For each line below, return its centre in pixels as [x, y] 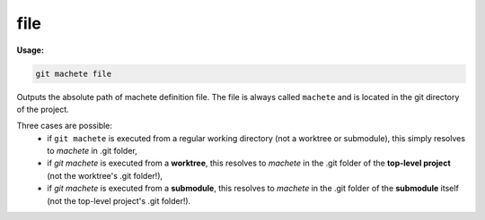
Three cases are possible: [64, 126]
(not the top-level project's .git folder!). [119, 200]
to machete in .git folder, [93, 151]
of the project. [43, 109]
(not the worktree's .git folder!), [105, 175]
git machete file [74, 73]
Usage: [31, 50]
